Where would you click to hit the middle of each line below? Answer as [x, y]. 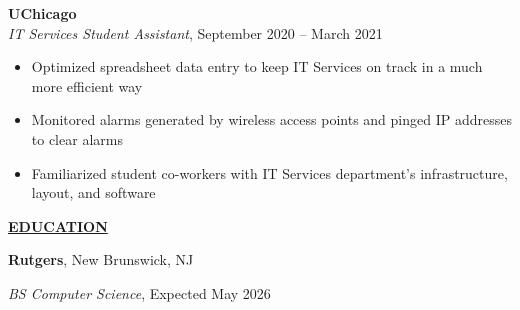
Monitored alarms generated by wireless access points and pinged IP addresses [271, 119]
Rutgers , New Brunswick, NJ [101, 259]
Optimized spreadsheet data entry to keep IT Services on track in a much [257, 66]
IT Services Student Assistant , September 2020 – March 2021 [195, 32]
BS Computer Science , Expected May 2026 [139, 292]
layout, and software [93, 192]
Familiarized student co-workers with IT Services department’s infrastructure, [269, 172]
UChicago [42, 13]
